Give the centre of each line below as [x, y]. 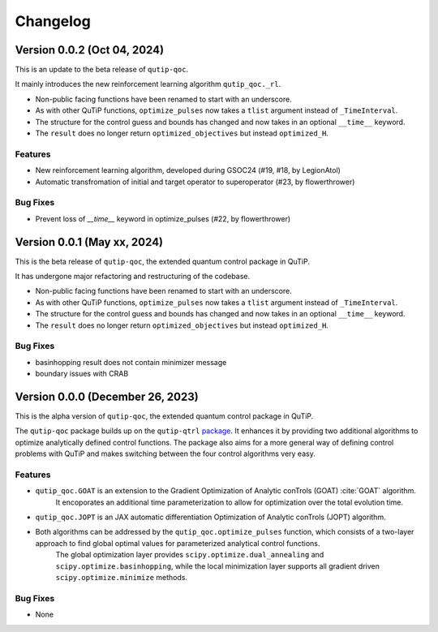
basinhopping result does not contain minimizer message [131, 362]
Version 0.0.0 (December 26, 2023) [107, 396]
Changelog [53, 21]
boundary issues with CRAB [82, 374]
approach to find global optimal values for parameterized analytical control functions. [178, 543]
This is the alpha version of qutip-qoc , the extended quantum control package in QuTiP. [164, 416]
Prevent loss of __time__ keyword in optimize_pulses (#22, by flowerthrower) [163, 218]
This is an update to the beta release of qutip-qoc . [102, 70]
